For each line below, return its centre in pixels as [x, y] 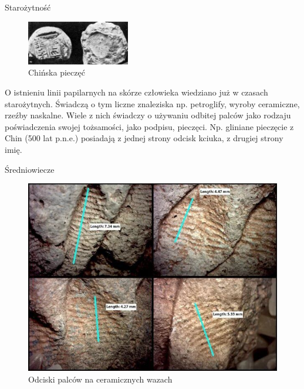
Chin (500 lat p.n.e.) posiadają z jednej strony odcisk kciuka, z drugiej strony [144, 138]
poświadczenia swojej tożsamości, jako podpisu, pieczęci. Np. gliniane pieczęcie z [149, 126]
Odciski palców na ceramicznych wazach [100, 379]
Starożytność [28, 7]
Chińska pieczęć [57, 72]
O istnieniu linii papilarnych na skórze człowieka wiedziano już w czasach [136, 92]
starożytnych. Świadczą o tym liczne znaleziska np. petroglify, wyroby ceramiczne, [152, 103]
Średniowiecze [30, 169]
